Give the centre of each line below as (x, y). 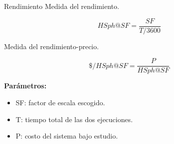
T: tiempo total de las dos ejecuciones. (74, 119)
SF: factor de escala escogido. (60, 102)
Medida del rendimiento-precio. (51, 46)
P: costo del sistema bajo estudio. (67, 136)
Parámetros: (25, 86)
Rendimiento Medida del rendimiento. (62, 6)
